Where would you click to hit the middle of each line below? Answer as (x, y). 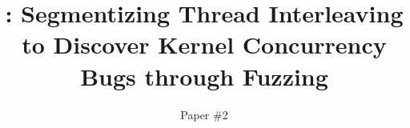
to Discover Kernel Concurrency (204, 44)
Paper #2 (204, 114)
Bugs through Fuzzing (204, 76)
